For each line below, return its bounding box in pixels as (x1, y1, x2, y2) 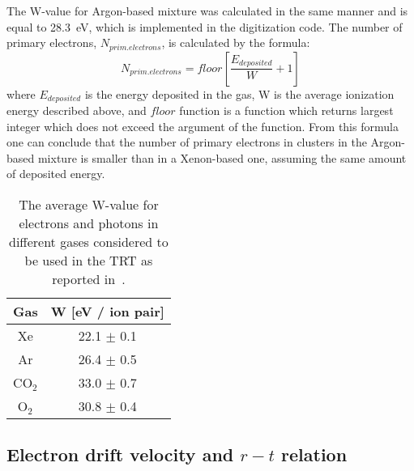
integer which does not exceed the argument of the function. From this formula (6, 117, 399, 134)
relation (281, 442, 348, 467)
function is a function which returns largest (179, 102, 394, 119)
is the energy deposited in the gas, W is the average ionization (84, 85, 395, 102)
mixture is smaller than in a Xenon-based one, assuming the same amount (37, 149, 407, 166)
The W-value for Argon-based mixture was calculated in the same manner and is (6, 2, 408, 19)
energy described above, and (6, 102, 147, 119)
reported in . (52, 269, 126, 289)
